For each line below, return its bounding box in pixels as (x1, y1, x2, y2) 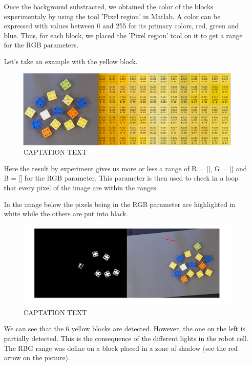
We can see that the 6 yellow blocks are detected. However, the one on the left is (4, 323, 246, 334)
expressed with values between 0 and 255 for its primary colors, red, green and (4, 21, 239, 31)
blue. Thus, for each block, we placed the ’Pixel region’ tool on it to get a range (4, 30, 243, 40)
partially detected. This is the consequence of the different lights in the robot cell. (4, 333, 249, 343)
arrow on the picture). (4, 352, 70, 363)
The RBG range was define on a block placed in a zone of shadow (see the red (4, 343, 238, 353)
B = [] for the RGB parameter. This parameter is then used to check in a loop (4, 173, 239, 183)
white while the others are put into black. (4, 208, 128, 219)
